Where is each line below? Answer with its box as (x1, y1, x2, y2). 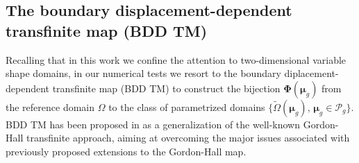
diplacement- (284, 66, 339, 80)
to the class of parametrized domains (108, 99, 265, 114)
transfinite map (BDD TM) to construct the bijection (52, 80, 281, 95)
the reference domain (6, 99, 95, 114)
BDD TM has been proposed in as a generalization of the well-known (6, 117, 300, 131)
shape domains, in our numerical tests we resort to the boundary (6, 66, 281, 80)
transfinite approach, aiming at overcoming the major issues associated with (26, 130, 350, 145)
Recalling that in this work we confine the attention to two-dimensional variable (6, 52, 347, 67)
